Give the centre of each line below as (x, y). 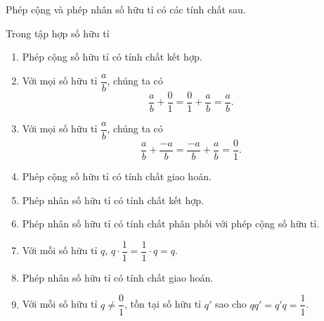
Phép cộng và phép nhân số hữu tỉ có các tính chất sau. (126, 9)
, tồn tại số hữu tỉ (163, 304)
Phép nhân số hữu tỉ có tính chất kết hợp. (113, 200)
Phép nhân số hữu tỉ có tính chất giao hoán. (118, 277)
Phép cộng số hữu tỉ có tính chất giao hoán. (117, 176)
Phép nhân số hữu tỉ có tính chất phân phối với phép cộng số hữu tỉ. (171, 224)
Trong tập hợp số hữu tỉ (58, 33)
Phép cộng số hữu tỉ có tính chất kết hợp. (112, 57)
